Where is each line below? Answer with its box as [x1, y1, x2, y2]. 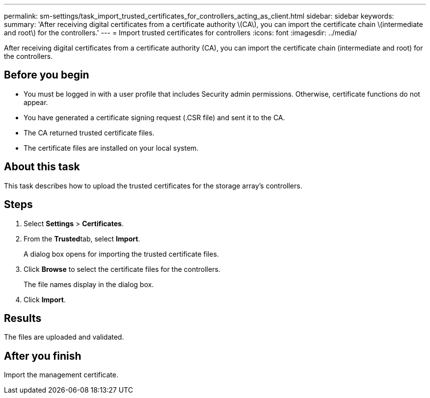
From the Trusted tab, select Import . [24, 234, 140, 243]
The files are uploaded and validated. [4, 333, 124, 342]
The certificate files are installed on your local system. [24, 143, 199, 152]
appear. [24, 98, 48, 106]
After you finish [4, 349, 81, 362]
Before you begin [4, 69, 89, 81]
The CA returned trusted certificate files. [24, 128, 155, 137]
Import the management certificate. [4, 371, 119, 379]
